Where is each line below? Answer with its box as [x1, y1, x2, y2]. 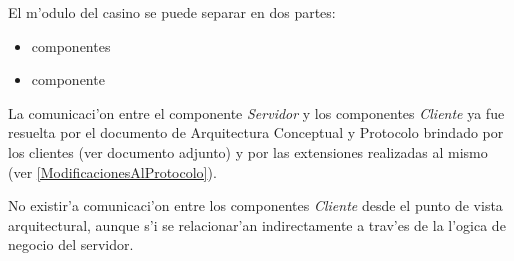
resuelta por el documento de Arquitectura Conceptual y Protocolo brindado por [8, 122, 504, 143]
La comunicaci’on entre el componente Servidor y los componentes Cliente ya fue [8, 102, 505, 123]
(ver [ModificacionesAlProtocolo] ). [8, 161, 217, 182]
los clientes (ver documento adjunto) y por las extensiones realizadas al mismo [8, 141, 488, 162]
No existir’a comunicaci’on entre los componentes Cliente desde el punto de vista [8, 195, 503, 216]
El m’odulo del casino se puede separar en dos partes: [8, 2, 336, 22]
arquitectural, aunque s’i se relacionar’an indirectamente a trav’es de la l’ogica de [8, 214, 506, 235]
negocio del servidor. [8, 234, 134, 255]
